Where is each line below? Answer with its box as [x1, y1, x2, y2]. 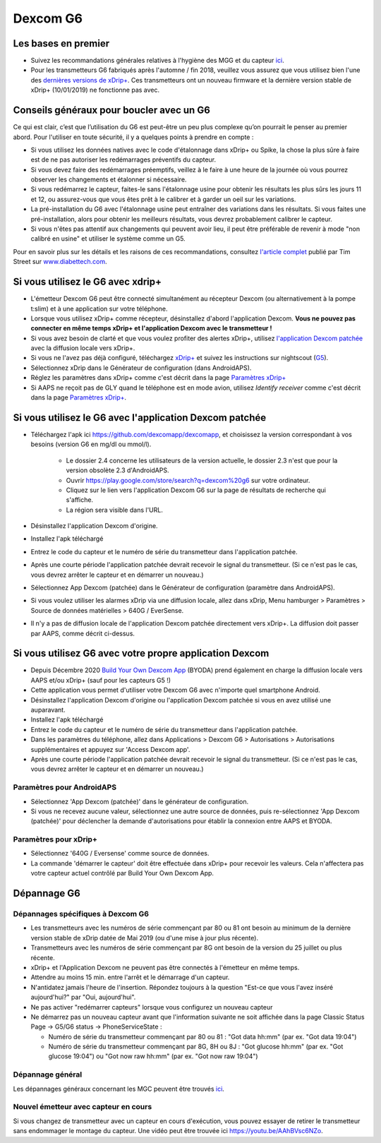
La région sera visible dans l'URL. [66, 505, 164, 514]
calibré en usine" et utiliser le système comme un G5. [30, 234, 186, 243]
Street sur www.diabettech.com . [13, 258, 107, 266]
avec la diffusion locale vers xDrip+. [30, 344, 135, 352]
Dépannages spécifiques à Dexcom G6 [13, 909, 150, 919]
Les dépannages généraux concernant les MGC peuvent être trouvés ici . [13, 1084, 225, 1093]
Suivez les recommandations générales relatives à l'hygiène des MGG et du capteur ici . [30, 56, 285, 65]
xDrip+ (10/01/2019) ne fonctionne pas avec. [30, 85, 160, 95]
